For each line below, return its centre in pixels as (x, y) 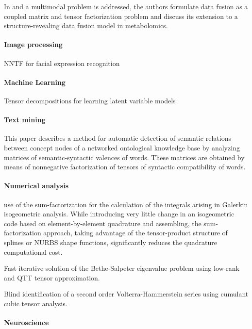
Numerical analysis (36, 186)
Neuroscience (26, 322)
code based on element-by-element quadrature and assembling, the (103, 223)
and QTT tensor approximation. (52, 277)
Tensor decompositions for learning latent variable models (90, 100)
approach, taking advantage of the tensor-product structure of (135, 233)
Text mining (25, 120)
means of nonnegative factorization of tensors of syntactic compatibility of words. (125, 167)
